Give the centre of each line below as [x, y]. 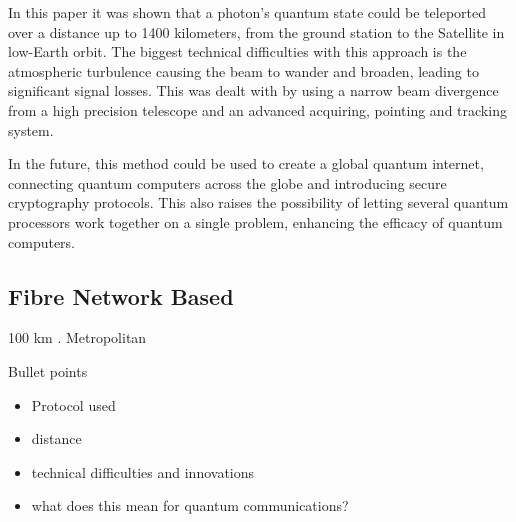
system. [31, 129]
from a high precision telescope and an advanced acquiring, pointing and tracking [257, 109]
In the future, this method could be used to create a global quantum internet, [246, 163]
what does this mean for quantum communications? [190, 505]
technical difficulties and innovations [143, 471]
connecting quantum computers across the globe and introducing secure [227, 182]
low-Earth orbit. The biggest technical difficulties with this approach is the [237, 51]
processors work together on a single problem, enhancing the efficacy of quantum [255, 221]
